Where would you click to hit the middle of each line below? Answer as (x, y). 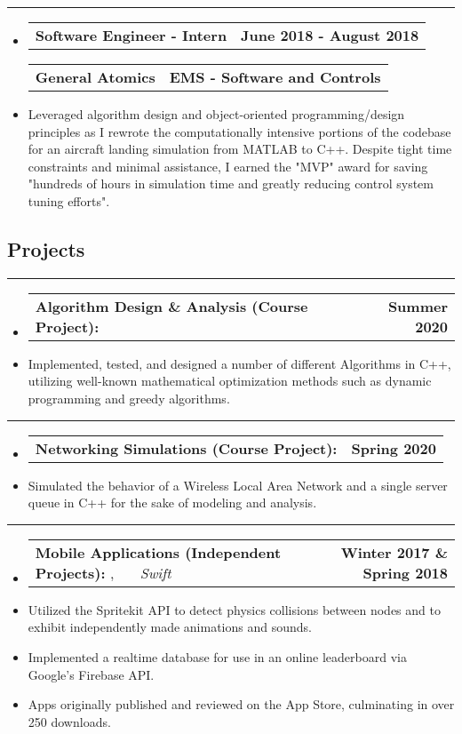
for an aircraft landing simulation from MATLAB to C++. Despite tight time (240, 149)
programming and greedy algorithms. (129, 398)
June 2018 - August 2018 (330, 35)
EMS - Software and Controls (275, 77)
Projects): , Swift (103, 572)
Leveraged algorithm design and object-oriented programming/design (216, 114)
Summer (418, 306)
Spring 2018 (405, 572)
